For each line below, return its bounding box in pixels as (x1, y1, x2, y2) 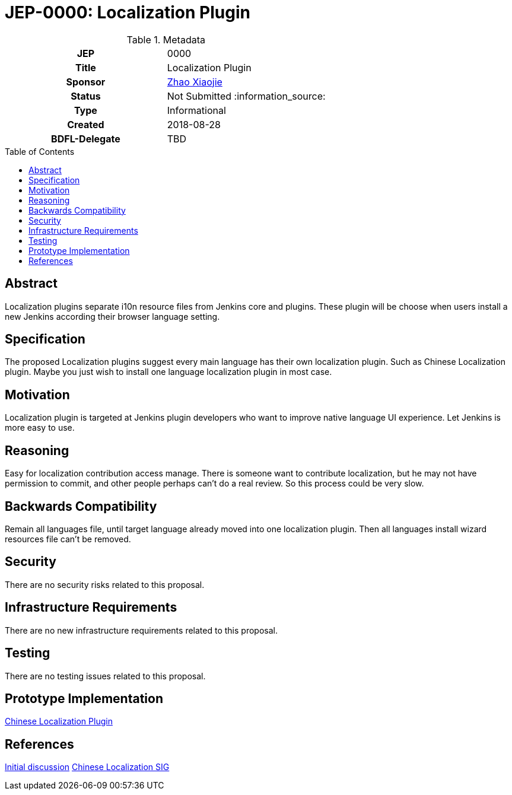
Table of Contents (5, 146, 75, 157)
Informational (167, 104, 226, 116)
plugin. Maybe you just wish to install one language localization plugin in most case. (5, 367, 332, 377)
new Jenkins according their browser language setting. (5, 311, 220, 322)
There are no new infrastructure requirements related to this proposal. (5, 625, 278, 635)
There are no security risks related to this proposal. (5, 579, 205, 590)
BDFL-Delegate (51, 132, 120, 145)
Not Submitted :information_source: (167, 90, 326, 102)
